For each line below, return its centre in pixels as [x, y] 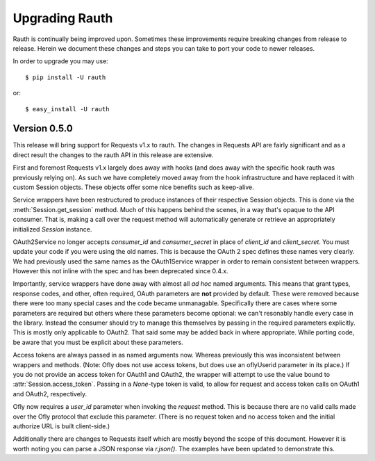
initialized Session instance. [52, 229]
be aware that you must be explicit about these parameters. [98, 342]
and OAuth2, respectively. [50, 394]
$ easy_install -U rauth [67, 109]
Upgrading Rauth [63, 18]
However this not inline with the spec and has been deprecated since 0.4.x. [120, 271]
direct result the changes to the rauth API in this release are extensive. [113, 155]
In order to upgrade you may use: [61, 61]
